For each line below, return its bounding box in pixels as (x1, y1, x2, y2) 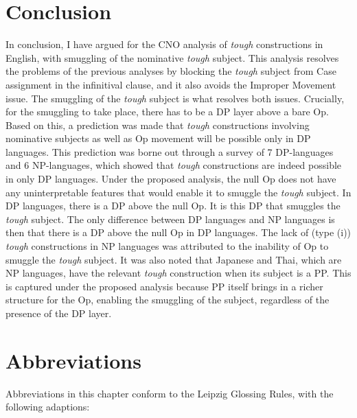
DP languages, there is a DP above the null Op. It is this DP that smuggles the (5, 198, 341, 213)
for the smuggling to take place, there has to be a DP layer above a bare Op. (5, 104, 329, 119)
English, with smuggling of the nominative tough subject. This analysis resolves (5, 50, 339, 65)
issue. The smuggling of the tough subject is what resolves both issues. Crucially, (5, 91, 345, 105)
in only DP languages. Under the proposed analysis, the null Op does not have (5, 172, 336, 186)
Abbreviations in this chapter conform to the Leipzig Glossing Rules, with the (5, 386, 334, 400)
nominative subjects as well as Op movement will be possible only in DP (5, 131, 311, 146)
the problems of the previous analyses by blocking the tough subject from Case (5, 64, 336, 78)
